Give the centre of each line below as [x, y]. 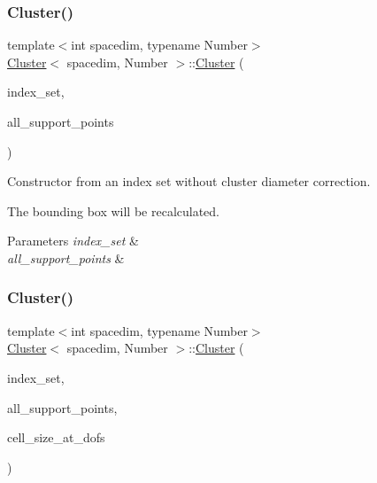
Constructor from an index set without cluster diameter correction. [189, 181]
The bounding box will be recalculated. [114, 210]
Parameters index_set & [73, 241]
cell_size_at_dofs [56, 437]
